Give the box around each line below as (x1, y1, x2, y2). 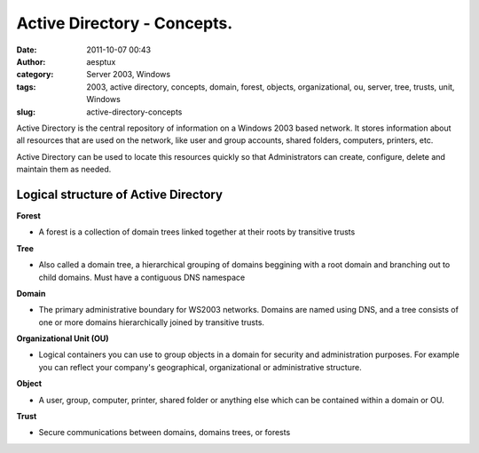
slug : (16, 107, 35, 117)
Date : (16, 44, 37, 55)
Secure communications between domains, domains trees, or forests (38, 427, 291, 438)
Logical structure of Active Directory (16, 187, 224, 202)
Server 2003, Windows (86, 69, 171, 80)
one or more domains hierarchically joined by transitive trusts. (38, 316, 265, 328)
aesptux (86, 56, 116, 67)
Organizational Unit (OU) (16, 333, 110, 344)
